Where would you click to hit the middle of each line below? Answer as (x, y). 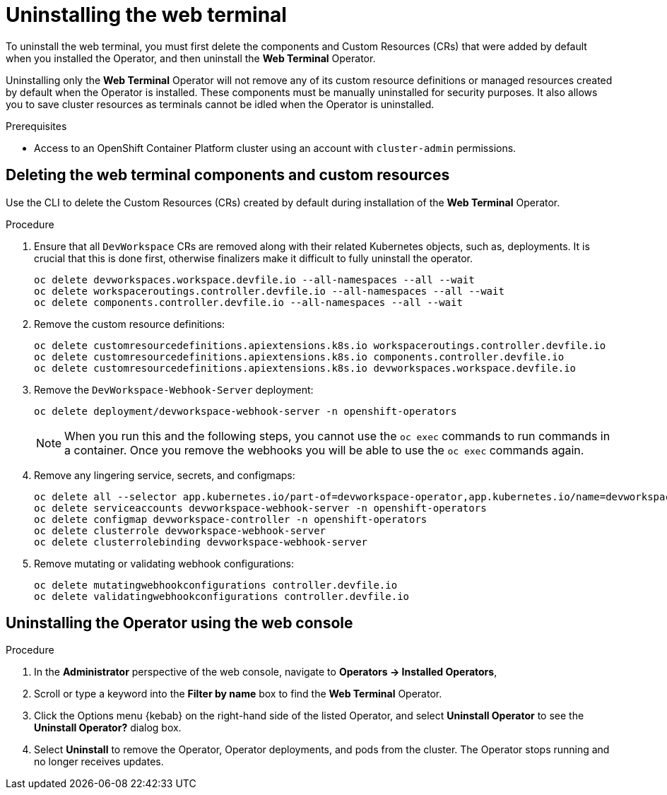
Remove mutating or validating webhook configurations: (164, 563)
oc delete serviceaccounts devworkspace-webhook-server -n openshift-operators (260, 508)
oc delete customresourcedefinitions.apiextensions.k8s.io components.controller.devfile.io (299, 357)
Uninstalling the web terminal (146, 15)
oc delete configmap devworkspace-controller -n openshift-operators (231, 519)
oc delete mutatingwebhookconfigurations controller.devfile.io (216, 585)
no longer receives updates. (99, 762)
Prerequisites (36, 126)
